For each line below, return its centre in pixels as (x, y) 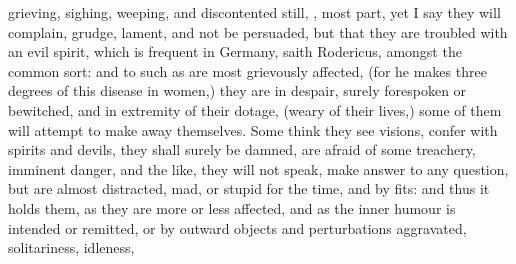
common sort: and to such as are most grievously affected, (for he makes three (247, 70)
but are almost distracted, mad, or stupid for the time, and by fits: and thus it (249, 188)
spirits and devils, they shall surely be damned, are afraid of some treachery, (242, 149)
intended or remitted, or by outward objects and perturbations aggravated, (237, 227)
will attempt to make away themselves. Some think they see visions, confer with (253, 129)
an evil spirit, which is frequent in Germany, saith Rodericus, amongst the (235, 51)
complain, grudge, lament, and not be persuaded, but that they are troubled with (258, 31)
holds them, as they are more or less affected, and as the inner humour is (232, 207)
